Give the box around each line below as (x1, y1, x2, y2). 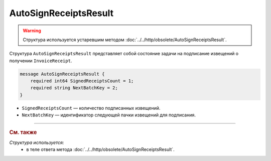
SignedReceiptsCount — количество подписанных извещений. (22, 105, 161, 111)
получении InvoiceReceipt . (9, 58, 72, 64)
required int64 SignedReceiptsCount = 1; (30, 78, 134, 84)
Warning (23, 28, 41, 34)
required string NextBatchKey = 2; (30, 85, 118, 91)
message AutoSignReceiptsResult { (20, 71, 105, 77)
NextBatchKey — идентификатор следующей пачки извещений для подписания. (22, 112, 196, 118)
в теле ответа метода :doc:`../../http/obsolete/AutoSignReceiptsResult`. (26, 146, 175, 152)
